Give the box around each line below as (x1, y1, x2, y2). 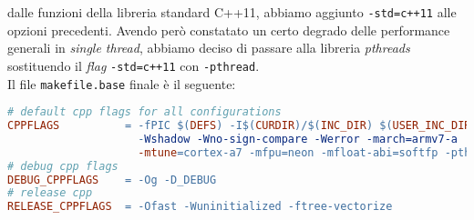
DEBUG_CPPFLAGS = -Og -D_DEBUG (7, 173, 217, 186)
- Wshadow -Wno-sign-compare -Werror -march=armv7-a (138, 132, 458, 145)
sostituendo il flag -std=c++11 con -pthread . (7, 55, 260, 75)
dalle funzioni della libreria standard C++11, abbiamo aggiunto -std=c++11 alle (7, 3, 457, 21)
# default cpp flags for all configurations (7, 105, 282, 119)
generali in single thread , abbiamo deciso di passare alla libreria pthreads (7, 38, 410, 57)
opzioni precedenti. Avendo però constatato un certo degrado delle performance (7, 20, 450, 39)
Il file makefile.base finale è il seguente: (7, 74, 236, 93)
